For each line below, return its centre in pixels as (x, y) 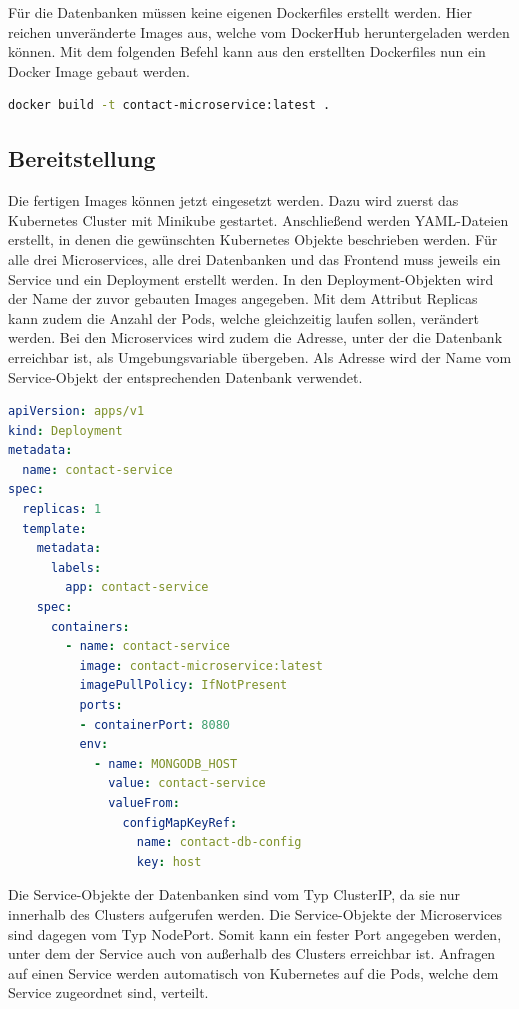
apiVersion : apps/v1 (76, 411)
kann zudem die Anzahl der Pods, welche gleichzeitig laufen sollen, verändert (244, 317)
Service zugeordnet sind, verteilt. (108, 992)
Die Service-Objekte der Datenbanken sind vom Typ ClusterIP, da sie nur (234, 894)
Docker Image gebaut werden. (99, 70)
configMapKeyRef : (180, 822)
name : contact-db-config (219, 842)
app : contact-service (137, 587)
